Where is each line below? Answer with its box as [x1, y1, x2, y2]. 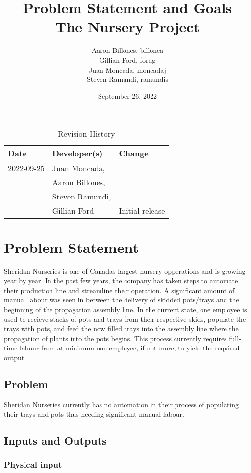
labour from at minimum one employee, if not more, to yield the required [19, 343, 240, 353]
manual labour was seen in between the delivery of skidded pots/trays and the [4, 295, 239, 305]
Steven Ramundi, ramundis [87, 74, 168, 84]
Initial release [119, 205, 165, 217]
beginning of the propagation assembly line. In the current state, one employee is [4, 304, 247, 314]
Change [119, 148, 149, 159]
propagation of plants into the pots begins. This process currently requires [4, 333, 227, 343]
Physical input [4, 458, 62, 471]
